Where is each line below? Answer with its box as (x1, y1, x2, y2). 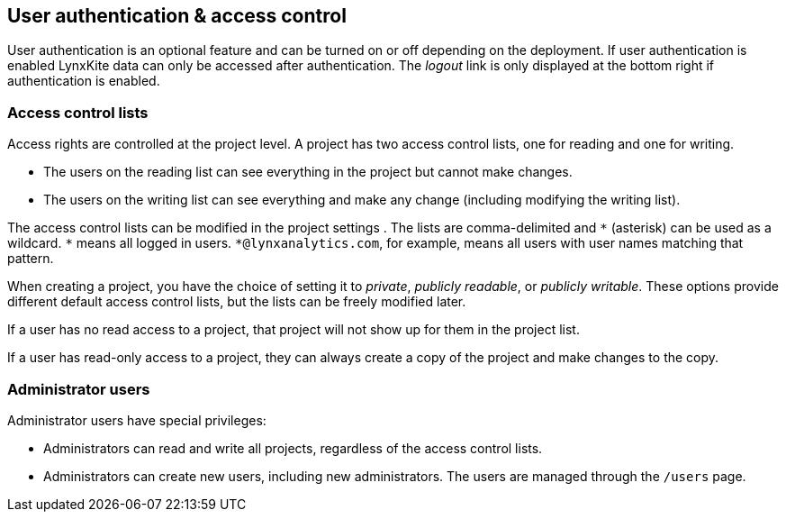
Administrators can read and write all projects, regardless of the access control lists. (43, 440, 543, 456)
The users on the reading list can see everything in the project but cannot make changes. (43, 164, 573, 180)
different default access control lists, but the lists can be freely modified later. (7, 294, 466, 310)
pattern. (7, 250, 54, 267)
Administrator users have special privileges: (7, 412, 267, 428)
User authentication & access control (7, 5, 347, 27)
